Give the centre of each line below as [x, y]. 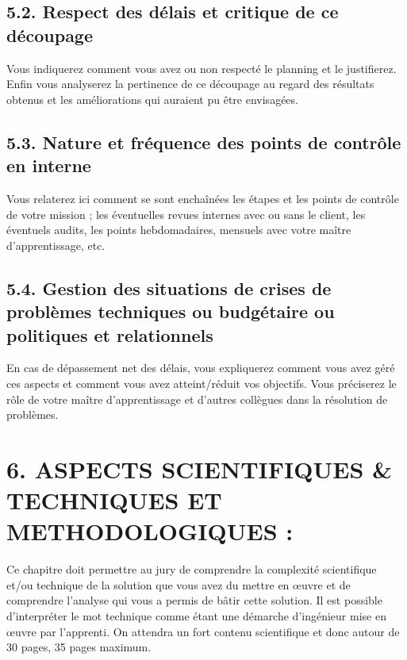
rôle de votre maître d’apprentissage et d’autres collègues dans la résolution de [197, 399]
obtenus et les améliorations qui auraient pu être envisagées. [152, 99]
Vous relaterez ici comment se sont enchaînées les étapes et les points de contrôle [203, 198]
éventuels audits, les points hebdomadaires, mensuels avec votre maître [179, 230]
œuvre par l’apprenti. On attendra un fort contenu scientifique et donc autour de [203, 631]
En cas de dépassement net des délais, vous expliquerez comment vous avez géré [201, 368]
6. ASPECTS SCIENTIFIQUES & [200, 468]
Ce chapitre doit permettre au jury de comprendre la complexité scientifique [192, 569]
